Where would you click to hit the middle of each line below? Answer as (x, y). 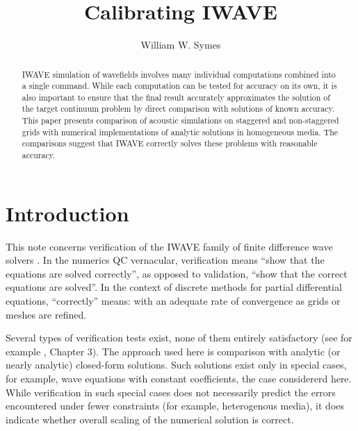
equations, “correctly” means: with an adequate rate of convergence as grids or (173, 301)
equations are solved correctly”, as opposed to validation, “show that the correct (177, 273)
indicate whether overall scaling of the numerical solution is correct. (150, 419)
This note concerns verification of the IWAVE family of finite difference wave (169, 246)
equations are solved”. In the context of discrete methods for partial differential (174, 287)
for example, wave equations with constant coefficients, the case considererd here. (179, 379)
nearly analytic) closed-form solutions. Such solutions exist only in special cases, (176, 365)
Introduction (67, 213)
